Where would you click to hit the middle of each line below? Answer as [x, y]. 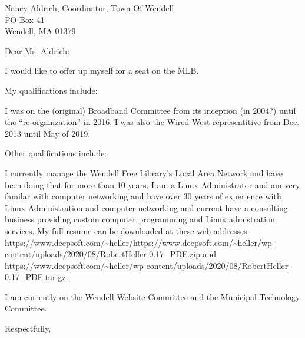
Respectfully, [28, 328]
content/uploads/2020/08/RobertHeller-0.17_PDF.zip [102, 254]
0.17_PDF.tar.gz [35, 277]
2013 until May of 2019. [48, 133]
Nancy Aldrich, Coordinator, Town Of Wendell [89, 8]
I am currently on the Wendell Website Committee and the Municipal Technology [152, 296]
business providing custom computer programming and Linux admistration [140, 219]
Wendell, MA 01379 [40, 31]
